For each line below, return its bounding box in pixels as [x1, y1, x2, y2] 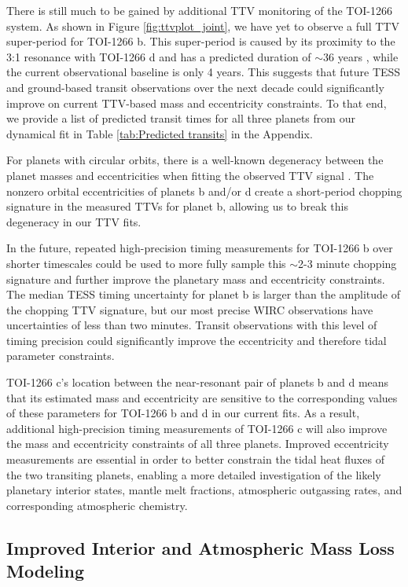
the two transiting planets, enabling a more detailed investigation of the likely [6, 466, 381, 482]
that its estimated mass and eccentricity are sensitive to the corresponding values [6, 389, 398, 405]
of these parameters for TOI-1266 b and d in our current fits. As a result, [6, 405, 360, 421]
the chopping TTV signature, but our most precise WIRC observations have [6, 301, 373, 317]
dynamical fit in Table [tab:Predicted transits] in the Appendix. [6, 125, 313, 141]
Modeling [6, 559, 85, 583]
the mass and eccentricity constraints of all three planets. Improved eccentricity [6, 435, 389, 452]
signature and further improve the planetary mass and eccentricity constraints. [6, 270, 385, 287]
